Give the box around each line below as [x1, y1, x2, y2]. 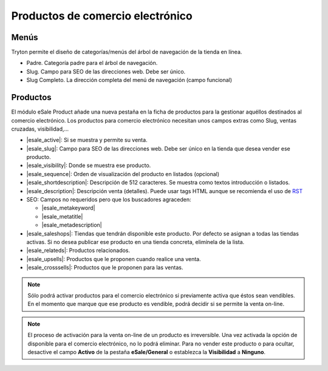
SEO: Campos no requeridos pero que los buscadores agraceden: [26, 196, 191, 203]
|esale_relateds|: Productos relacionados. [26, 247, 131, 254]
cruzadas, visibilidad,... [11, 125, 69, 132]
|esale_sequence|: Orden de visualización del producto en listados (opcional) [26, 170, 220, 177]
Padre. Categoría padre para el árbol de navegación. [26, 60, 158, 67]
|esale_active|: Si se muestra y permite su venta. [26, 137, 148, 144]
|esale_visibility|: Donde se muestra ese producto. [26, 162, 151, 169]
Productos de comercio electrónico [11, 9, 193, 22]
